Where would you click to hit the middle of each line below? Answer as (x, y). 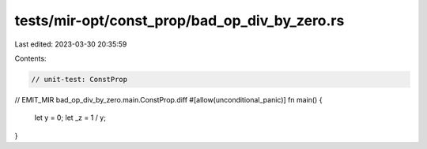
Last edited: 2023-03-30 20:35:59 (71, 44)
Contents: (30, 58)
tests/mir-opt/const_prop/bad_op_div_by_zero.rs (179, 20)
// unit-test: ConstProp (79, 79)
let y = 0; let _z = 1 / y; (70, 117)
